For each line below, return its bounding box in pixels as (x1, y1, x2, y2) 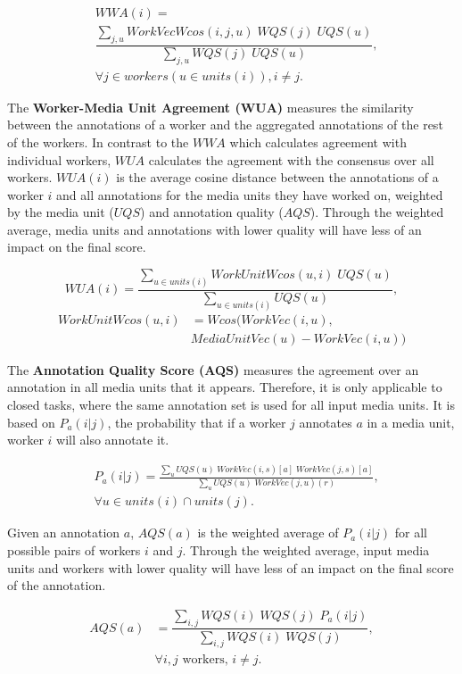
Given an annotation (7, 523, 120, 542)
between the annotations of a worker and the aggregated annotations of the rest (7, 115, 443, 134)
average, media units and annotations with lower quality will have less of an (7, 220, 422, 238)
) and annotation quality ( (140, 203, 284, 221)
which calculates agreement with (229, 132, 407, 151)
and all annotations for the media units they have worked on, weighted (56, 185, 443, 204)
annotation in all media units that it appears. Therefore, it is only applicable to (7, 378, 442, 396)
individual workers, (7, 150, 111, 169)
